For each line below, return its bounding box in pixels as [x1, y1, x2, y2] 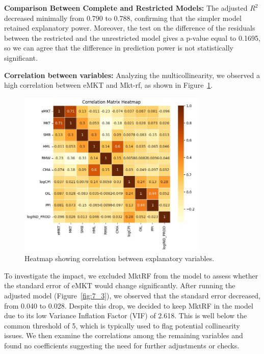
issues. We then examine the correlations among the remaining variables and [4, 330, 243, 341]
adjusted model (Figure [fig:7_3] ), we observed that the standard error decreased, [4, 290, 260, 300]
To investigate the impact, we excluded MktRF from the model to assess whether [4, 270, 258, 281]
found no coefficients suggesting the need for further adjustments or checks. [4, 340, 240, 350]
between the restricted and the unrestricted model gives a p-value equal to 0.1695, [4, 32, 260, 43]
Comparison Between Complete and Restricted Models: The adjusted [4, 3, 248, 13]
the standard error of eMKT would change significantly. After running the [4, 280, 235, 291]
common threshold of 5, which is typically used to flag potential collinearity [4, 320, 240, 331]
